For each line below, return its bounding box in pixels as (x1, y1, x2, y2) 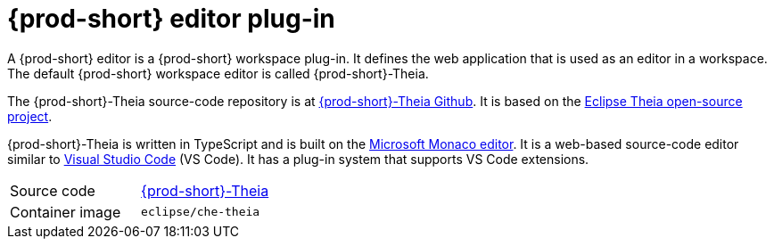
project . (7, 108, 53, 124)
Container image (10, 202, 121, 221)
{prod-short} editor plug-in (7, 4, 335, 34)
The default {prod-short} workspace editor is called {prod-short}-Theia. (7, 65, 429, 81)
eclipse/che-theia (141, 205, 260, 219)
